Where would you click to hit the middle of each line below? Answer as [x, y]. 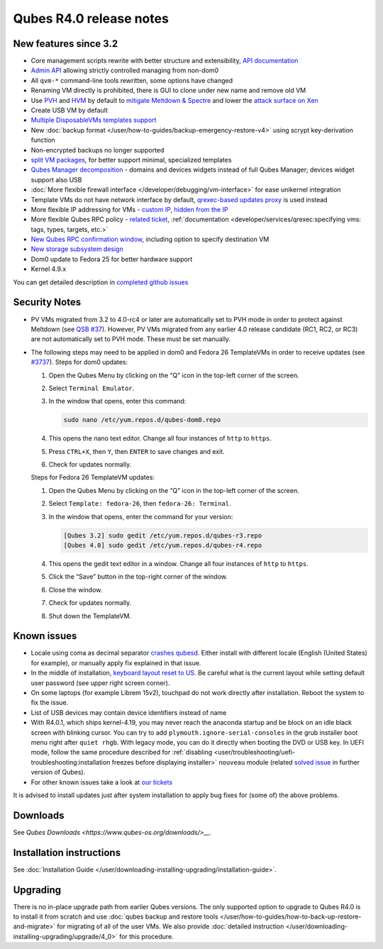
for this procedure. [146, 936]
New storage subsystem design [77, 249]
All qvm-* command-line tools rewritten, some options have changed [132, 80]
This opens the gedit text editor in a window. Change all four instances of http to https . [178, 563]
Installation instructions [67, 852]
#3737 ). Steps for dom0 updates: [79, 362]
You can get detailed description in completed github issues [101, 282]
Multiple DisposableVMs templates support [94, 120]
